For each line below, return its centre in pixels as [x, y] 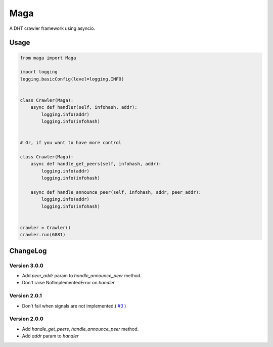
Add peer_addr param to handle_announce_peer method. [82, 276]
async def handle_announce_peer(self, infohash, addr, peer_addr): [116, 192]
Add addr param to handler [50, 336]
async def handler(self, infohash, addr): [84, 107]
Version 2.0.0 [27, 319]
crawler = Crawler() [45, 227]
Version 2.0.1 [26, 296]
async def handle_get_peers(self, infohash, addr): [96, 164]
